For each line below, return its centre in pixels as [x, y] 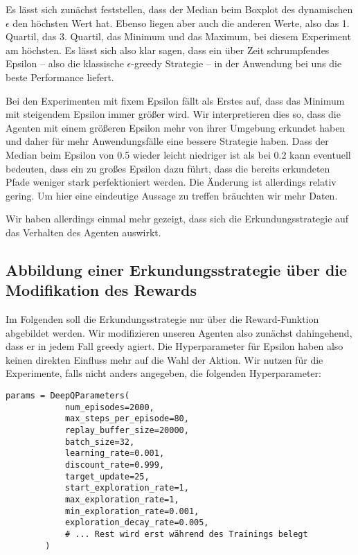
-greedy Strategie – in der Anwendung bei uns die [236, 63]
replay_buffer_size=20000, [127, 431]
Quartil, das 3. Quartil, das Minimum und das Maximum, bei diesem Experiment [178, 36]
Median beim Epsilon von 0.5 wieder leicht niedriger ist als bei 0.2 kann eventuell [178, 154]
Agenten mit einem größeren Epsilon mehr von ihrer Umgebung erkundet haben [176, 127]
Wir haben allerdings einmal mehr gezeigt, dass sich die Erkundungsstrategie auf [177, 219]
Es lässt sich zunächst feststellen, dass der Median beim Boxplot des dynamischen [179, 9]
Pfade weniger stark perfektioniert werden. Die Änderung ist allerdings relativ [171, 182]
